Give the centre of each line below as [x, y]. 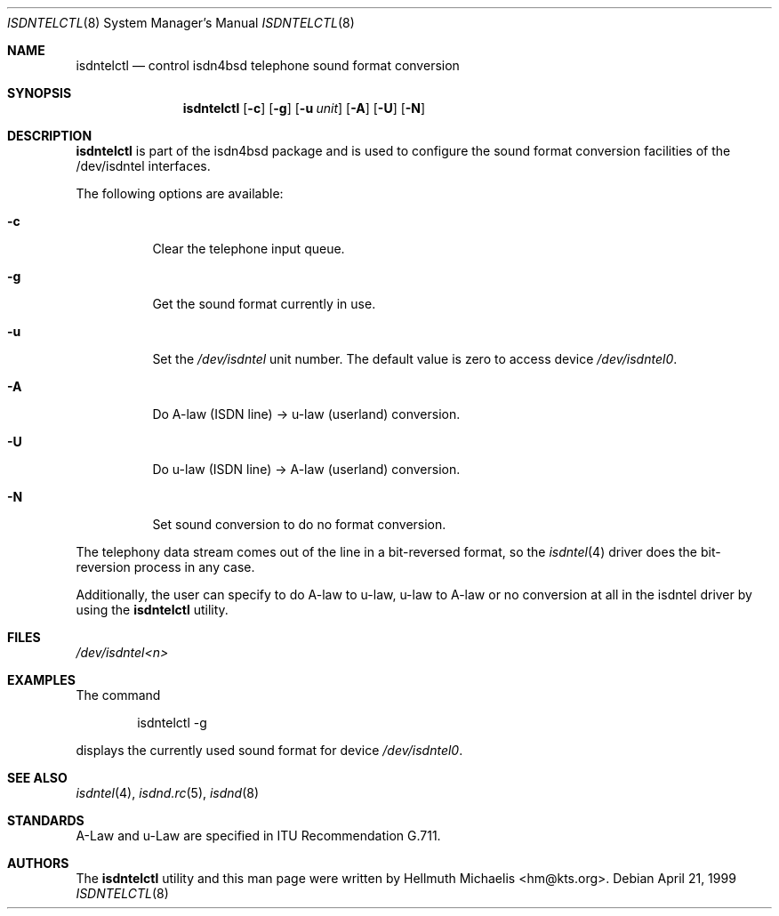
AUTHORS [38, 863]
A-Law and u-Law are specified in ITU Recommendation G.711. [258, 836]
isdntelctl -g [172, 723]
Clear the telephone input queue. [249, 249]
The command [118, 695]
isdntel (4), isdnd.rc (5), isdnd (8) [168, 793]
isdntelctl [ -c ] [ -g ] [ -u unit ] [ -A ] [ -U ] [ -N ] [304, 108]
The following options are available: [180, 193]
